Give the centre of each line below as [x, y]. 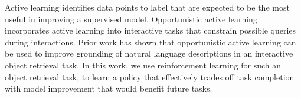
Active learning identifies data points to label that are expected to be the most [147, 7]
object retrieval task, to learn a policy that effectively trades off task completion [150, 76]
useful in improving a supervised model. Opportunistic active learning [131, 19]
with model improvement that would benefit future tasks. [109, 88]
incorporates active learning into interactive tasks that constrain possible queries [150, 30]
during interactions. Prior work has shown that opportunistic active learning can [150, 42]
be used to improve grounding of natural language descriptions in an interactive [149, 53]
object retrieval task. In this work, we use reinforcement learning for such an [143, 65]
